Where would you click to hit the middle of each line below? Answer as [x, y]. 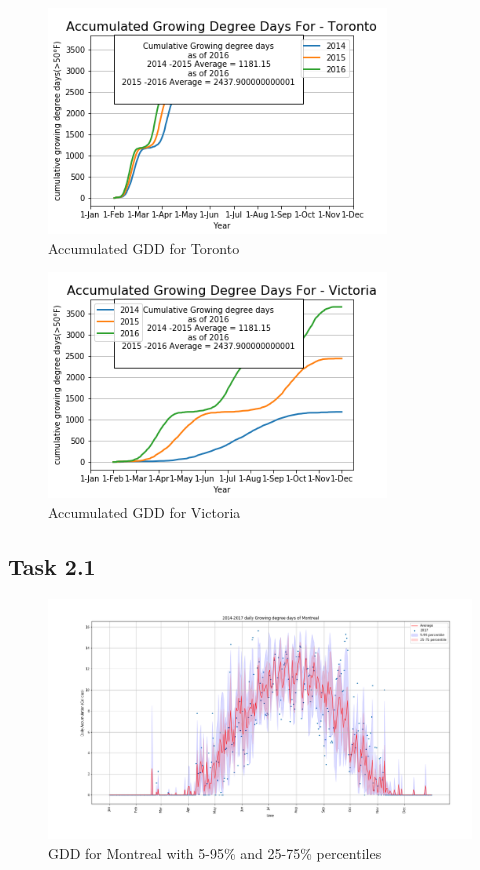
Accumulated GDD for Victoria [144, 512]
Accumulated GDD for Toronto [144, 247]
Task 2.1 [52, 566]
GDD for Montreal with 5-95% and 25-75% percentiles [215, 852]
